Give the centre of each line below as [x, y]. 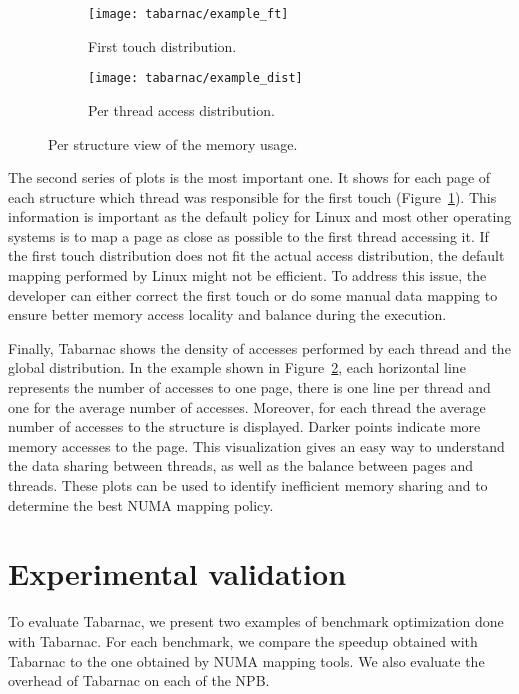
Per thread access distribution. [181, 109]
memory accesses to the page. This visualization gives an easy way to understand [256, 445]
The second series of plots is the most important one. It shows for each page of [249, 177]
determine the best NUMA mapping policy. [141, 504]
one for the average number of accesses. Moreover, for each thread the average [247, 406]
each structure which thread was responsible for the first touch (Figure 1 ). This [252, 196]
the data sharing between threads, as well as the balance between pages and [241, 465]
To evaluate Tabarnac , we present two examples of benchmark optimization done [256, 621]
